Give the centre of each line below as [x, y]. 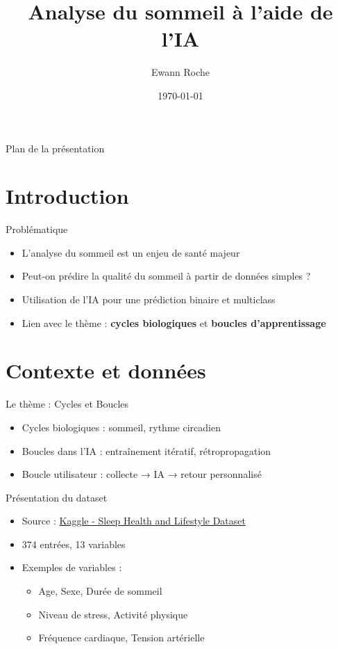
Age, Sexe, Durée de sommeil [100, 591]
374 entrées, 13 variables [74, 544]
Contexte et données [106, 370]
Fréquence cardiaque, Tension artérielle [121, 638]
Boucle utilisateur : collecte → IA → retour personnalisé [142, 474]
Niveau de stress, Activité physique [113, 614]
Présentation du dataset [57, 497]
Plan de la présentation [55, 148]
